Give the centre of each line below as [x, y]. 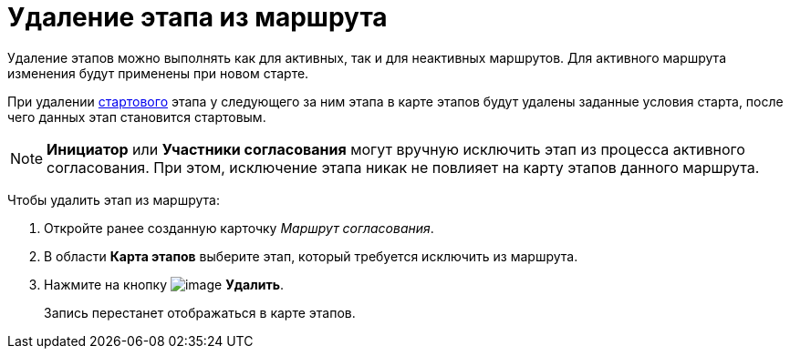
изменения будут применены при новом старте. [158, 73]
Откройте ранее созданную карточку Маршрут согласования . [239, 228]
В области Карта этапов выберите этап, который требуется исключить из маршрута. [311, 256]
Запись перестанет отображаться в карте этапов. [200, 312]
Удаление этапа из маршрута [197, 17]
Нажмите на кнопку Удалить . [164, 284]
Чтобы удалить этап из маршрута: [114, 199]
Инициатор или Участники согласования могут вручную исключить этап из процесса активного [396, 149]
